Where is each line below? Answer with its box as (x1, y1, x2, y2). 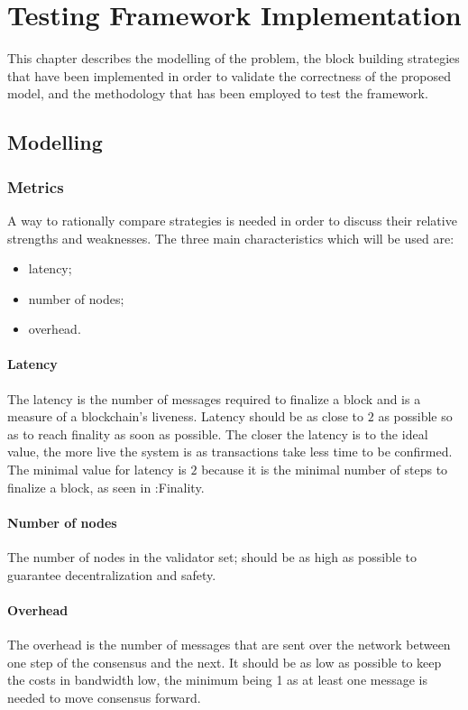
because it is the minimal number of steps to (201, 460, 448, 479)
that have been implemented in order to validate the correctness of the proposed (7, 66, 451, 85)
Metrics (7, 175, 64, 198)
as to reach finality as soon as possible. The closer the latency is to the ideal (7, 424, 428, 443)
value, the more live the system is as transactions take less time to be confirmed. (7, 442, 453, 461)
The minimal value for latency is (7, 460, 187, 479)
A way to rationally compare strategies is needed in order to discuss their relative (7, 210, 457, 229)
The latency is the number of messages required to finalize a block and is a (7, 389, 421, 408)
